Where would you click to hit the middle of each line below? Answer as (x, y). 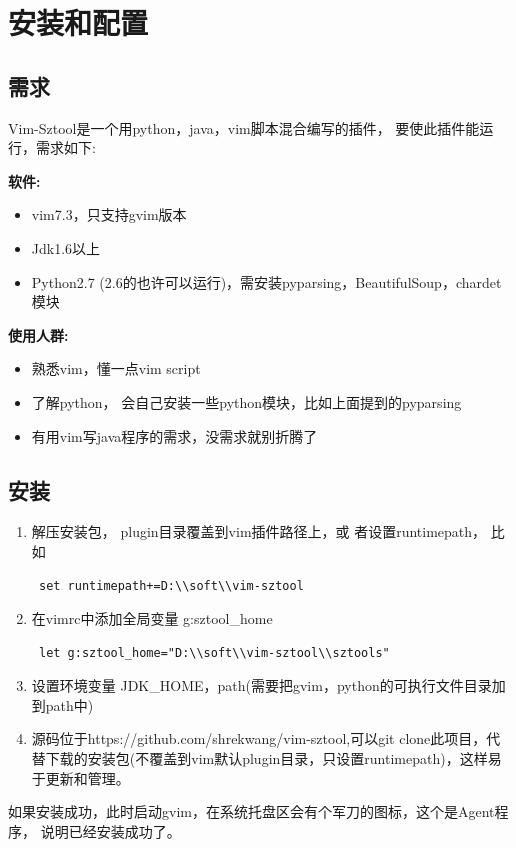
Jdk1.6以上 (66, 247)
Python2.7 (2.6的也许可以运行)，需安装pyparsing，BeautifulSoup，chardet (266, 281)
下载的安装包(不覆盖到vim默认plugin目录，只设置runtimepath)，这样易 (273, 758)
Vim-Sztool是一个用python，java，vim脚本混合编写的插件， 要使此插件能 (244, 127)
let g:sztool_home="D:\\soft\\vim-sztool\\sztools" (214, 652)
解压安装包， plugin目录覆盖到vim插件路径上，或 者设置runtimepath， (259, 531)
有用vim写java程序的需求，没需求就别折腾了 (174, 435)
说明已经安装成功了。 (110, 830)
